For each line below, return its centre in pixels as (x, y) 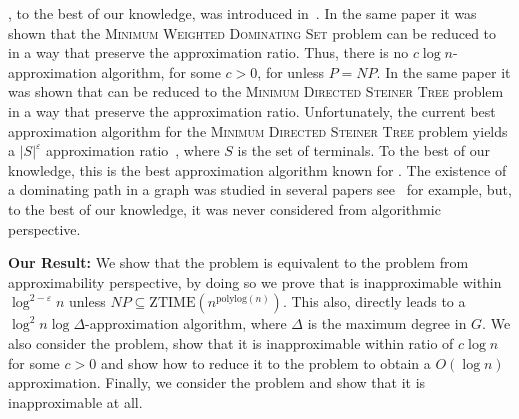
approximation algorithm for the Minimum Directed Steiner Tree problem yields (258, 130)
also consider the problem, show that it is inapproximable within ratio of (231, 342)
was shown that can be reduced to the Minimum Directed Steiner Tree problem (256, 91)
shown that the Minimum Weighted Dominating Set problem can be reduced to (252, 32)
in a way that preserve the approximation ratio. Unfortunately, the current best (252, 110)
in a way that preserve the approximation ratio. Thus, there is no (208, 52)
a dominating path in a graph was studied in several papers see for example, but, (260, 189)
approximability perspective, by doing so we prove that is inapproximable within (255, 281)
